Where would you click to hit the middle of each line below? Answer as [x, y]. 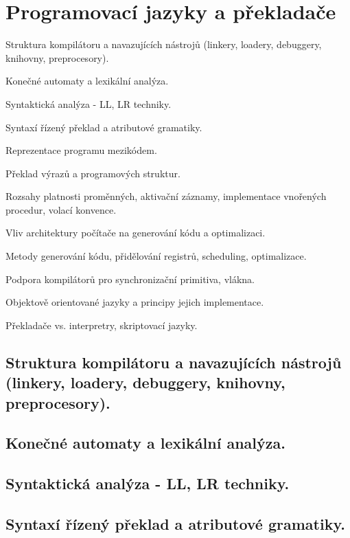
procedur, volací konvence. [61, 209]
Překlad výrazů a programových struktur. [93, 173]
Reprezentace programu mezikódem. [81, 150]
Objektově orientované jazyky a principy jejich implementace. [135, 302]
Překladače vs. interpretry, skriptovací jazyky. [102, 325]
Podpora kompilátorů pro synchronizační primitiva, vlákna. [130, 279]
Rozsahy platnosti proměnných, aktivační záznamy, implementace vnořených [166, 196]
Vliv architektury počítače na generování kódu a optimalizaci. [136, 233]
